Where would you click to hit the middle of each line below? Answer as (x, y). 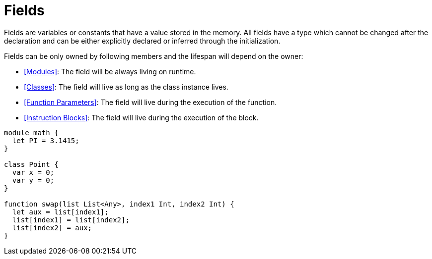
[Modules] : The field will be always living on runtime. (110, 71)
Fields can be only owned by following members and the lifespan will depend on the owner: (154, 56)
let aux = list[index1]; (60, 212)
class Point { (31, 164)
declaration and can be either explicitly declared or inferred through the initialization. (142, 41)
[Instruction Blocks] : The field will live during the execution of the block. (141, 117)
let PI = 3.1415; (46, 140)
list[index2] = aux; (52, 228)
